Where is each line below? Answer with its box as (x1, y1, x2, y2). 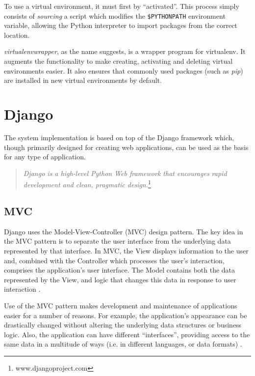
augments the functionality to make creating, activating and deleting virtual (4, 56, 233, 66)
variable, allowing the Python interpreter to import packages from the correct (4, 20, 237, 30)
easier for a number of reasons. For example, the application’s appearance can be (4, 310, 247, 320)
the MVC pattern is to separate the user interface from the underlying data (4, 236, 231, 246)
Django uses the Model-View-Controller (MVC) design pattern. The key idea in (4, 226, 243, 236)
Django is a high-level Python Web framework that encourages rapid (23, 168, 227, 178)
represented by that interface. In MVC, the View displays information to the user (4, 245, 249, 255)
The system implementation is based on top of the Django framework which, (4, 132, 234, 142)
